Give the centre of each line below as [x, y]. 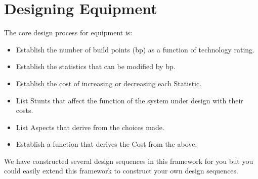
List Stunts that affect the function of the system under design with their [130, 100]
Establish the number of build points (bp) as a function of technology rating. [135, 49]
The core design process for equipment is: [68, 33]
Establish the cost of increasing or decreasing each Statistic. [109, 83]
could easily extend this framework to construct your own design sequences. [121, 171]
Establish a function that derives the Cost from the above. [106, 144]
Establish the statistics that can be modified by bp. [96, 66]
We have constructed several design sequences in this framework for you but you [129, 161]
